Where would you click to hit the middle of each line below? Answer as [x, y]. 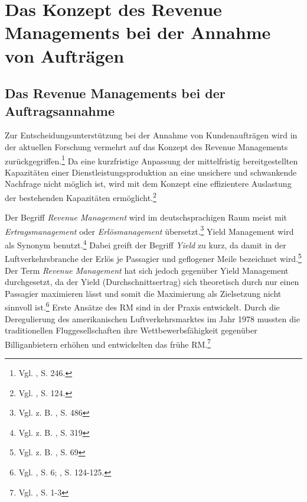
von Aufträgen [65, 55]
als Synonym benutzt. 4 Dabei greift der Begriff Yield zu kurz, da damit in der [146, 244]
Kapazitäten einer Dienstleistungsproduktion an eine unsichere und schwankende [151, 172]
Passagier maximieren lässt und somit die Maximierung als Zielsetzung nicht [143, 293]
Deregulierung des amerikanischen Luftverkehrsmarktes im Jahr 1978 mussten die [152, 318]
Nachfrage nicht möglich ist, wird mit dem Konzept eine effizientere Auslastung [148, 184]
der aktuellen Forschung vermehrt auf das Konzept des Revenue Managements [146, 146]
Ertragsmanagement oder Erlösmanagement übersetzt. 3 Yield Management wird [149, 230]
